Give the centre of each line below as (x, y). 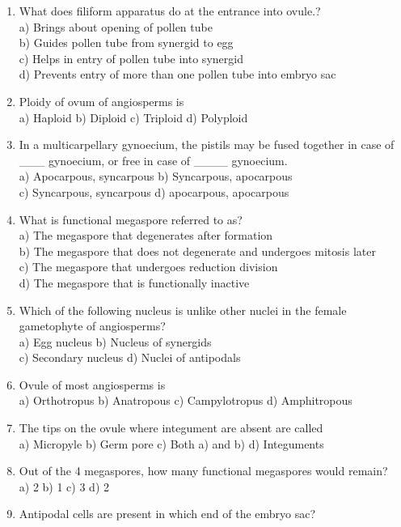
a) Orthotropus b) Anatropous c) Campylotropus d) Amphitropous (186, 400)
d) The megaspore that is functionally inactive (134, 282)
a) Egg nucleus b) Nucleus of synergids (115, 341)
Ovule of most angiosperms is (92, 384)
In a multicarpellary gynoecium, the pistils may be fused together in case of (207, 144)
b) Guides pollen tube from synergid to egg (126, 42)
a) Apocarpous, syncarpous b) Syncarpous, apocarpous (156, 176)
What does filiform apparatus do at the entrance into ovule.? (170, 11)
